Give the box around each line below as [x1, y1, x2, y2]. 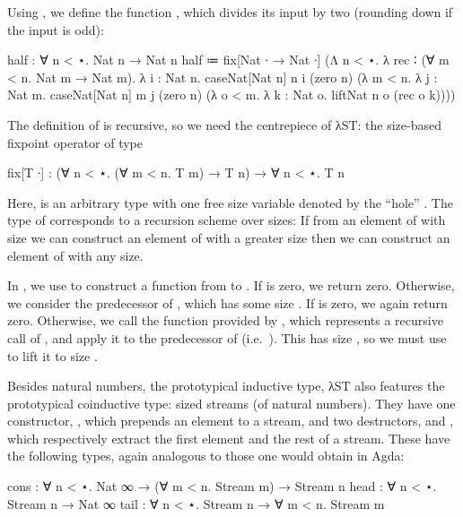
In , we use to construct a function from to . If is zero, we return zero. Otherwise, [7, 276, 455, 295]
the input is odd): [7, 20, 104, 39]
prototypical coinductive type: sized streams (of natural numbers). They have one [7, 393, 456, 412]
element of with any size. [7, 246, 144, 264]
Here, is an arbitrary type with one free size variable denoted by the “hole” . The [7, 193, 453, 211]
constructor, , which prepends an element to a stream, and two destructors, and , [7, 411, 454, 430]
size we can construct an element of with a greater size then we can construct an [7, 228, 450, 246]
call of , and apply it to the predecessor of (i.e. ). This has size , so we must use [7, 328, 447, 347]
